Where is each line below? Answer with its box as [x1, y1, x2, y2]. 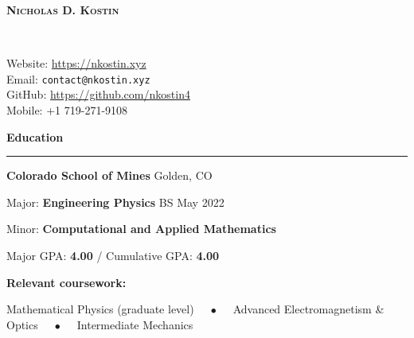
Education [6, 128, 64, 145]
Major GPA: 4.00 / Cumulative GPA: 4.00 [6, 247, 220, 263]
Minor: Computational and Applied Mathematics [6, 220, 276, 237]
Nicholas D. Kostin [6, 2, 119, 17]
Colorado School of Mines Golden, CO [6, 167, 213, 184]
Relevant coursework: [6, 274, 127, 290]
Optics [6, 316, 38, 332]
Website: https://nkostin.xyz [6, 55, 146, 72]
